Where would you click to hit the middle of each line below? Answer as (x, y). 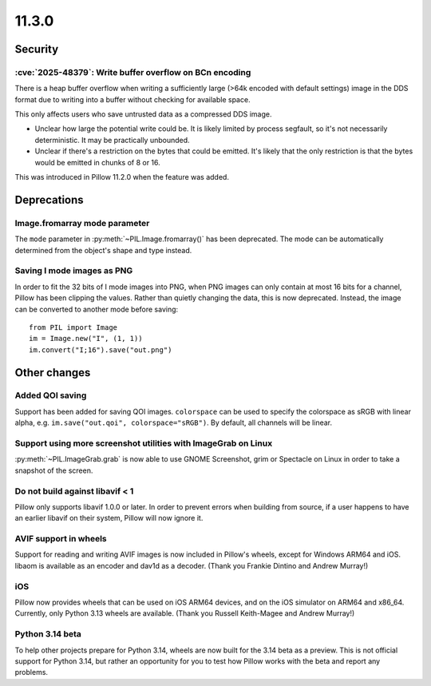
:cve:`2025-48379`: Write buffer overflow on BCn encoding (133, 72)
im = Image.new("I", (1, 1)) (86, 339)
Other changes (53, 373)
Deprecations (49, 200)
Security (37, 49)
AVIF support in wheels (61, 539)
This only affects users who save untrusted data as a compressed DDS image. (143, 114)
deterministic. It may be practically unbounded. (113, 140)
